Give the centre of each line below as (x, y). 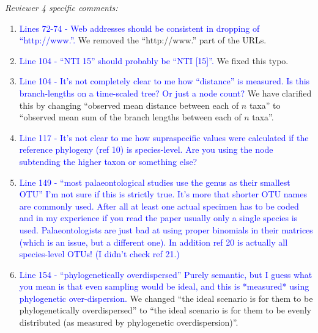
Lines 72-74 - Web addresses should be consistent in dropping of (139, 28)
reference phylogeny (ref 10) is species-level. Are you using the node (146, 149)
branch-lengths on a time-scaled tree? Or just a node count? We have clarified (165, 93)
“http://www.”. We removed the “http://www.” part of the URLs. (143, 40)
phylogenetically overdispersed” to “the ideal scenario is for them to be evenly (165, 310)
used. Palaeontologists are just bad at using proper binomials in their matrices (166, 229)
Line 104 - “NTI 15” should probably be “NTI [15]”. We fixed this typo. (154, 60)
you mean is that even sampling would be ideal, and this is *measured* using (164, 286)
